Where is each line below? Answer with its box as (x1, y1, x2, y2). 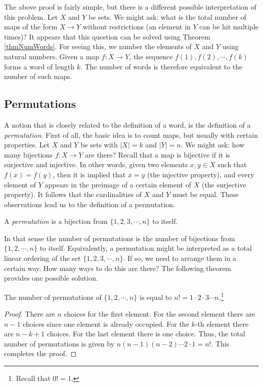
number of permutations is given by (4, 338, 115, 349)
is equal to (139, 291, 172, 302)
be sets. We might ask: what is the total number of (89, 11, 246, 22)
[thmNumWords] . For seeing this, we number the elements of (4, 41, 192, 52)
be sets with (80, 139, 118, 150)
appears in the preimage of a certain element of (45, 179, 191, 189)
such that (217, 159, 247, 170)
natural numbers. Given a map (4, 51, 100, 61)
